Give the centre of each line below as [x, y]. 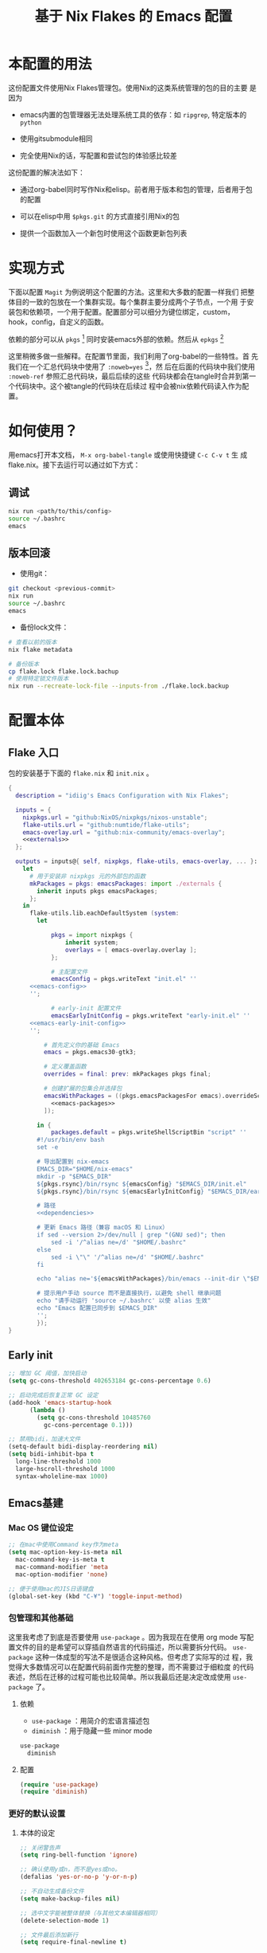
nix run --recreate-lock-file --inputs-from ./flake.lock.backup [118, 686]
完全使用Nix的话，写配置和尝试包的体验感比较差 [98, 155]
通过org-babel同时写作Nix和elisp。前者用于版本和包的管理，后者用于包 [136, 189]
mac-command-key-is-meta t [60, 1560]
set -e [48, 1147]
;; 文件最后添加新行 [49, 1935]
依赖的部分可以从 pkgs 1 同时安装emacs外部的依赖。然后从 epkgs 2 [116, 338]
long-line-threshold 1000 [58, 1462]
